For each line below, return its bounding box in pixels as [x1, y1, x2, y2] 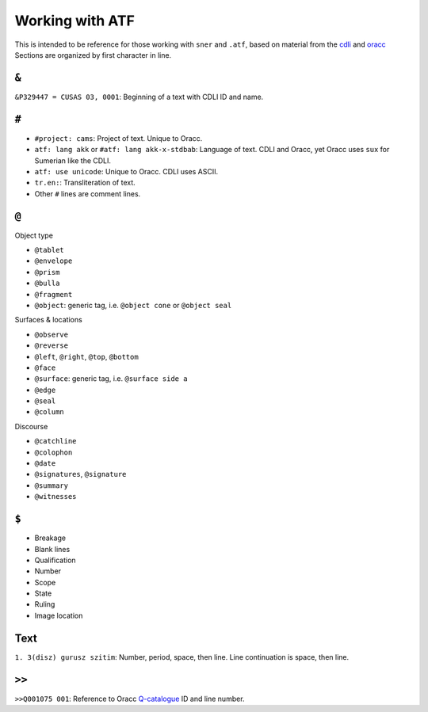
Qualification [34, 555, 76, 565]
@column [34, 408, 65, 417]
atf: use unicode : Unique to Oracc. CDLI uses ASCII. [34, 166, 218, 176]
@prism [34, 268, 60, 276]
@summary [34, 481, 69, 490]
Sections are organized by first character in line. [14, 50, 172, 59]
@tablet [34, 246, 65, 254]
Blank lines [34, 544, 71, 554]
